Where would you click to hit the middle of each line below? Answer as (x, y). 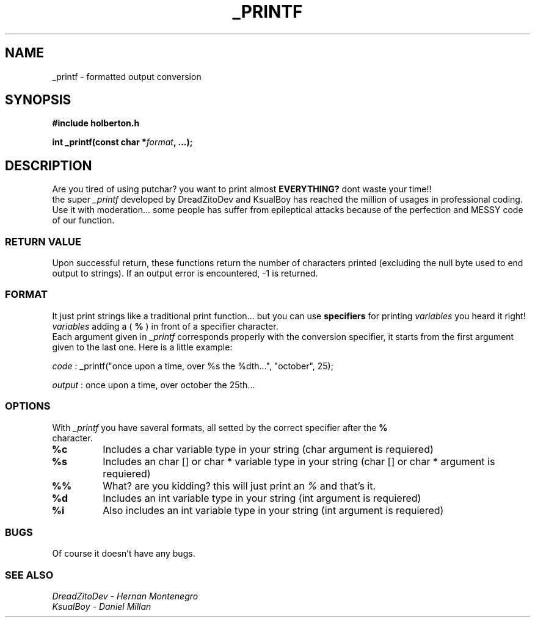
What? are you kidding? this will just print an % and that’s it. (239, 486)
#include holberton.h (96, 123)
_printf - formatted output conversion (127, 76)
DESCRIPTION (49, 165)
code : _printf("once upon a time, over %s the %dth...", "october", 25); (193, 366)
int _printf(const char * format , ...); (122, 142)
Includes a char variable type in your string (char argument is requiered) (268, 449)
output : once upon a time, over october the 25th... (154, 385)
